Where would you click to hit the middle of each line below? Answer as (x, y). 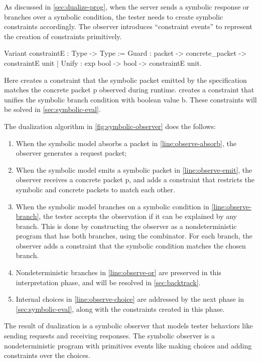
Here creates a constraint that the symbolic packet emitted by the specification (125, 80)
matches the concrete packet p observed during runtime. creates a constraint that (129, 90)
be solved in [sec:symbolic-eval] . (52, 109)
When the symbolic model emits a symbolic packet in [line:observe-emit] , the (134, 169)
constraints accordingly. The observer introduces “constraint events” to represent (128, 26)
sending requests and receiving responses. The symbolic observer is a (110, 336)
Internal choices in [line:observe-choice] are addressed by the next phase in (130, 299)
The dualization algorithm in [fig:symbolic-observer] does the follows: (110, 126)
